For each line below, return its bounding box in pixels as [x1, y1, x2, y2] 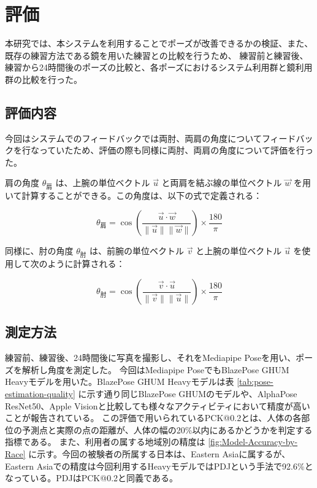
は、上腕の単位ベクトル [55, 176, 150, 189]
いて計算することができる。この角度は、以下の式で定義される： [5, 188, 262, 201]
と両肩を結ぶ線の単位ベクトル [161, 176, 282, 189]
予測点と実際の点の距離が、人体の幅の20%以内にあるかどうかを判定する [21, 423, 313, 436]
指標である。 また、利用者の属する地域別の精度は [5, 435, 205, 448]
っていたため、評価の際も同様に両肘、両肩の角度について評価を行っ [39, 144, 313, 157]
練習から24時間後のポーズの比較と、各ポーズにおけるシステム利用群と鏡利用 [5, 61, 313, 74]
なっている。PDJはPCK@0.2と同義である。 [5, 471, 178, 484]
